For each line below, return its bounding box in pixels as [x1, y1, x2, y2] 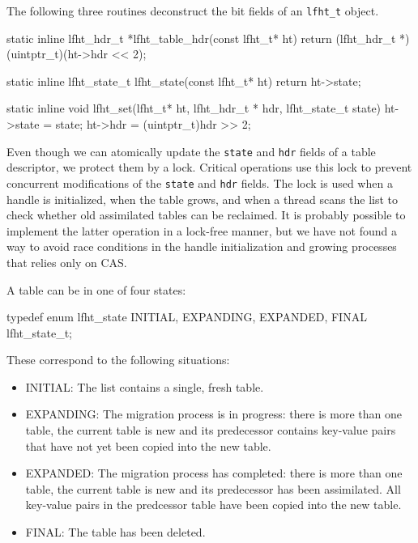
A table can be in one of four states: [6, 281, 186, 298]
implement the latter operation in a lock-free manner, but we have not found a [6, 222, 397, 239]
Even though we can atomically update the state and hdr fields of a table [6, 142, 376, 159]
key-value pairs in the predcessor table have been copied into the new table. [25, 496, 402, 513]
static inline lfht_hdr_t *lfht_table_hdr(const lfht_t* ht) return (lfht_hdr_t [6, 29, 396, 46]
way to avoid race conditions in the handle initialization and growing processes [6, 238, 397, 255]
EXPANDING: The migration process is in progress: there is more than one [25, 405, 402, 422]
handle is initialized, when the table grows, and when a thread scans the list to [6, 190, 399, 207]
